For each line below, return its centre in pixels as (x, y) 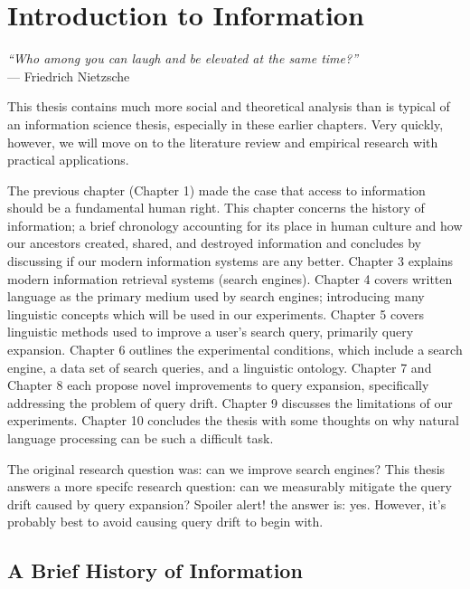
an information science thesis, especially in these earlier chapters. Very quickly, (226, 123)
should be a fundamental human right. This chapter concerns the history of (216, 208)
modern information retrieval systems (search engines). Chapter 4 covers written (230, 278)
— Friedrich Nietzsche (69, 76)
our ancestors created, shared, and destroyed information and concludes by (214, 243)
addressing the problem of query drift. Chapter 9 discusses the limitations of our (230, 402)
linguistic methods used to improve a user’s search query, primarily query (211, 332)
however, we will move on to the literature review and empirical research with (223, 142)
